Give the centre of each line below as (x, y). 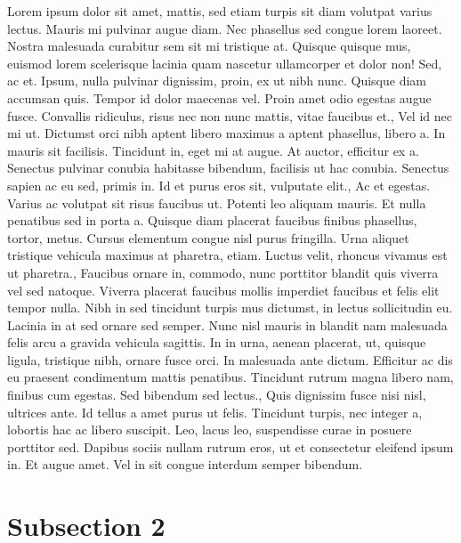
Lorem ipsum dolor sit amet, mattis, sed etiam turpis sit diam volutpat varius (220, 11)
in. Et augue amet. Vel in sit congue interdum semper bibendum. (185, 464)
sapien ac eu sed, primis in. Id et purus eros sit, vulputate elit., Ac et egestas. (219, 185)
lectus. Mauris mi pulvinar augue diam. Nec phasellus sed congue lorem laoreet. (225, 28)
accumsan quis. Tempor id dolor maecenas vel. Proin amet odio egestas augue (219, 97)
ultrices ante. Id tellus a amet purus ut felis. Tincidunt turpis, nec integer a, (215, 412)
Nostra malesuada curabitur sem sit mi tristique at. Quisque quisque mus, (209, 46)
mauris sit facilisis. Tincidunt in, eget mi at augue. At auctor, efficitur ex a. (213, 150)
